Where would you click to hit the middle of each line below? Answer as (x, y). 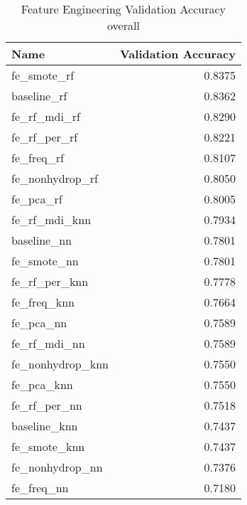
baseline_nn (42, 240)
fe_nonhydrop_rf (55, 178)
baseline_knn (45, 426)
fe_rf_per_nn (47, 405)
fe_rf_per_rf (45, 137)
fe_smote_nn (45, 261)
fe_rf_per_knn (50, 281)
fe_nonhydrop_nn (57, 467)
